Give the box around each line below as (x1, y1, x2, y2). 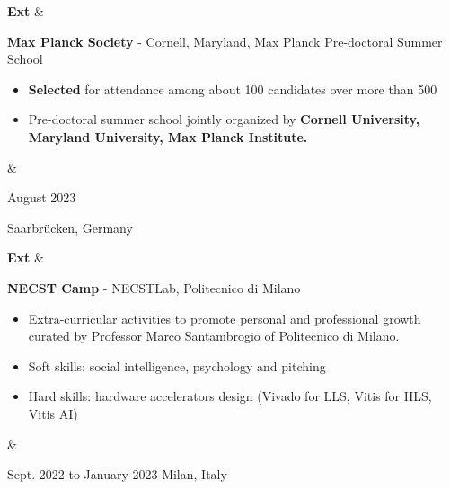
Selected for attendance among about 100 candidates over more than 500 (28, 79, 437, 98)
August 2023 (7, 188, 76, 207)
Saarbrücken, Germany (7, 218, 133, 236)
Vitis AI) (28, 404, 78, 422)
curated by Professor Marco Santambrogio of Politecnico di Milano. (28, 326, 400, 345)
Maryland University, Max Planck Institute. (28, 127, 308, 146)
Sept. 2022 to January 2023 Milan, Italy (7, 465, 227, 484)
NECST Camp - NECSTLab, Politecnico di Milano (7, 278, 301, 297)
